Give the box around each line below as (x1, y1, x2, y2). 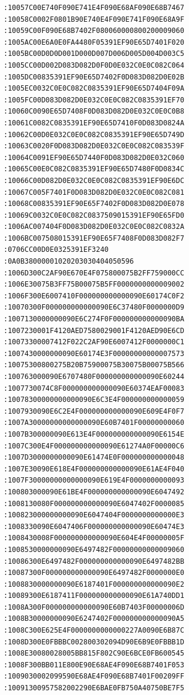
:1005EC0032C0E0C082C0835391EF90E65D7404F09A (4, 84, 184, 93)
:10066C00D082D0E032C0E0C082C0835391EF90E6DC (4, 176, 184, 185)
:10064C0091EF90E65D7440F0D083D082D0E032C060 (4, 153, 184, 162)
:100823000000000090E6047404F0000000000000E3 (4, 511, 184, 520)
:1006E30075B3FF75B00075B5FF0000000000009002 (4, 280, 184, 289)
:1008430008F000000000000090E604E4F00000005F (4, 534, 184, 543)
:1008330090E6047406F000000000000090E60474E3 (4, 522, 184, 531)
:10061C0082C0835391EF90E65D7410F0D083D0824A (4, 118, 184, 127)
